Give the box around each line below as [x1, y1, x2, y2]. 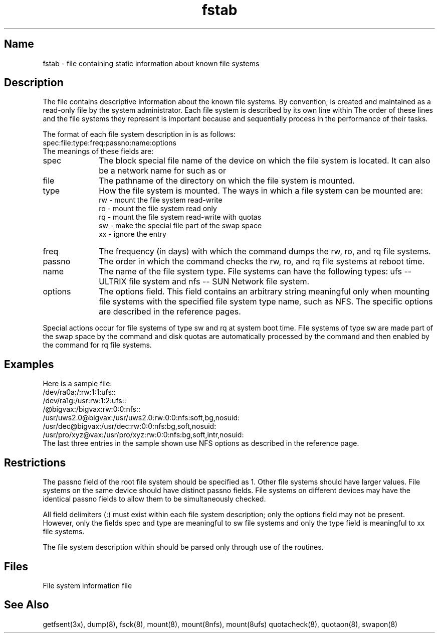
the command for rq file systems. [43, 341, 152, 350]
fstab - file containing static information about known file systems [43, 59, 260, 68]
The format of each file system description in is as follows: [43, 130, 236, 139]
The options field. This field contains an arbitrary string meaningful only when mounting [99, 286, 430, 297]
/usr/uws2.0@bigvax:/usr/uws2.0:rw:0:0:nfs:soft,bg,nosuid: [43, 413, 240, 422]
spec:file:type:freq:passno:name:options [43, 138, 176, 147]
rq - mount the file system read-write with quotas [99, 213, 262, 222]
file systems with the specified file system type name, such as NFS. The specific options [99, 296, 433, 307]
